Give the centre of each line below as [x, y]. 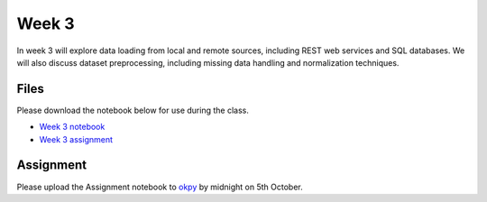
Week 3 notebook [72, 127]
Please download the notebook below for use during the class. [133, 110]
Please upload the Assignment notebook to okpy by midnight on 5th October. [160, 187]
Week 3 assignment [76, 139]
